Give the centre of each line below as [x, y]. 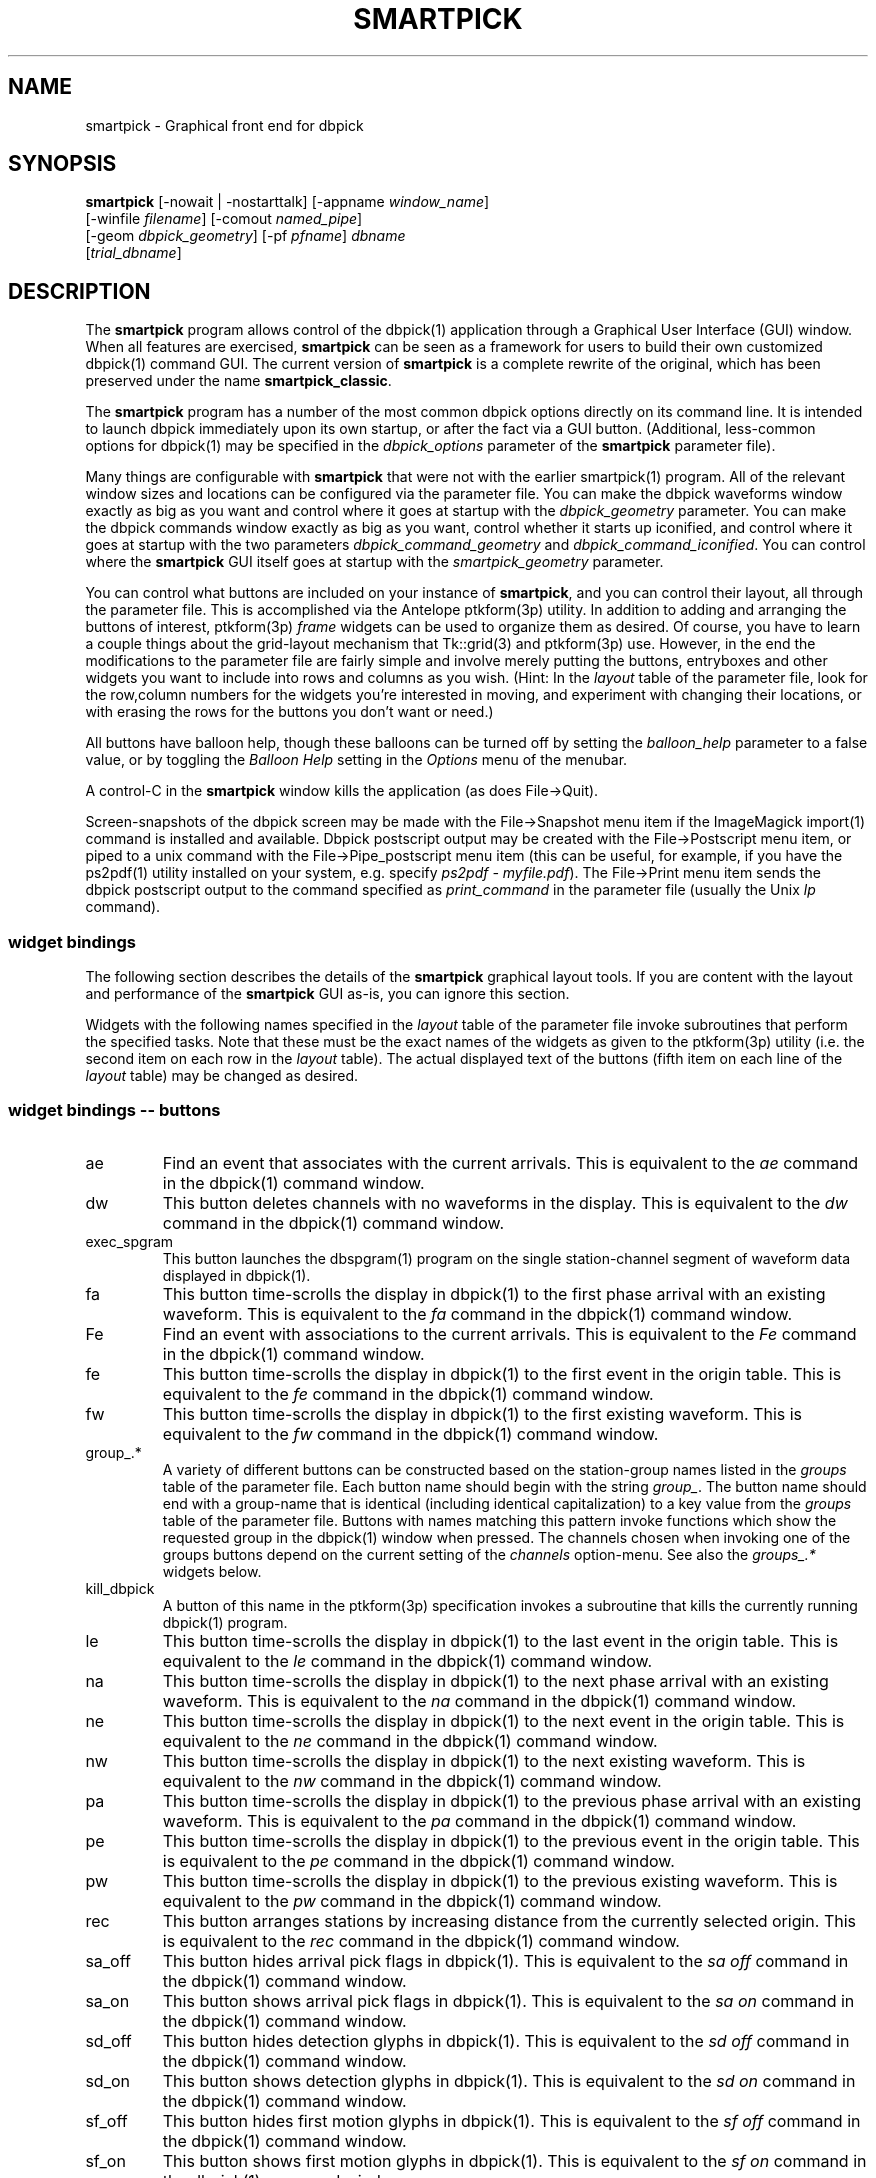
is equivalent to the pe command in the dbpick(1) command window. [418, 1860]
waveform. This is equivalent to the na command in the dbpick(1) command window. [479, 1700]
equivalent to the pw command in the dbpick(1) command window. [412, 1900]
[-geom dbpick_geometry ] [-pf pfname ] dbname [245, 236]
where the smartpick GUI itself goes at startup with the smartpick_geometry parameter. [374, 562]
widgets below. [212, 1571]
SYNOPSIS [62, 164]
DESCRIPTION [79, 291]
